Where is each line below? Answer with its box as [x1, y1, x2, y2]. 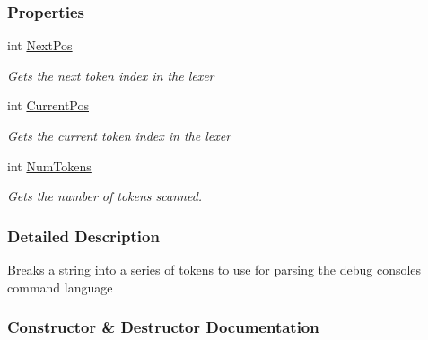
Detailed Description [7, 224, 160, 247]
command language [7, 277, 113, 296]
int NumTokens [7, 156, 92, 175]
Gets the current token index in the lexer [7, 126, 231, 144]
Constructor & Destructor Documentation [7, 316, 319, 338]
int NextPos [7, 36, 73, 55]
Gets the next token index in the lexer [7, 65, 214, 84]
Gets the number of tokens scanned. [7, 187, 203, 205]
